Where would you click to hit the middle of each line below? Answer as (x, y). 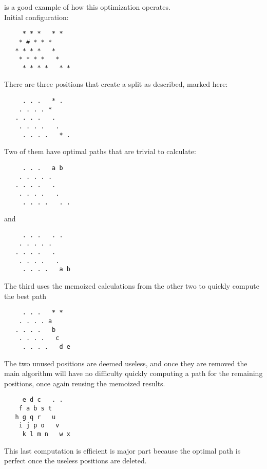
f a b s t (35, 408)
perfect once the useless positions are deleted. (75, 461)
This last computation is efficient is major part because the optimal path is (122, 450)
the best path (25, 296)
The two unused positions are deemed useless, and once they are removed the (126, 363)
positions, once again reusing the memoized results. (85, 383)
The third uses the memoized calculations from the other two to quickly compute (132, 286)
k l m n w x (46, 434)
